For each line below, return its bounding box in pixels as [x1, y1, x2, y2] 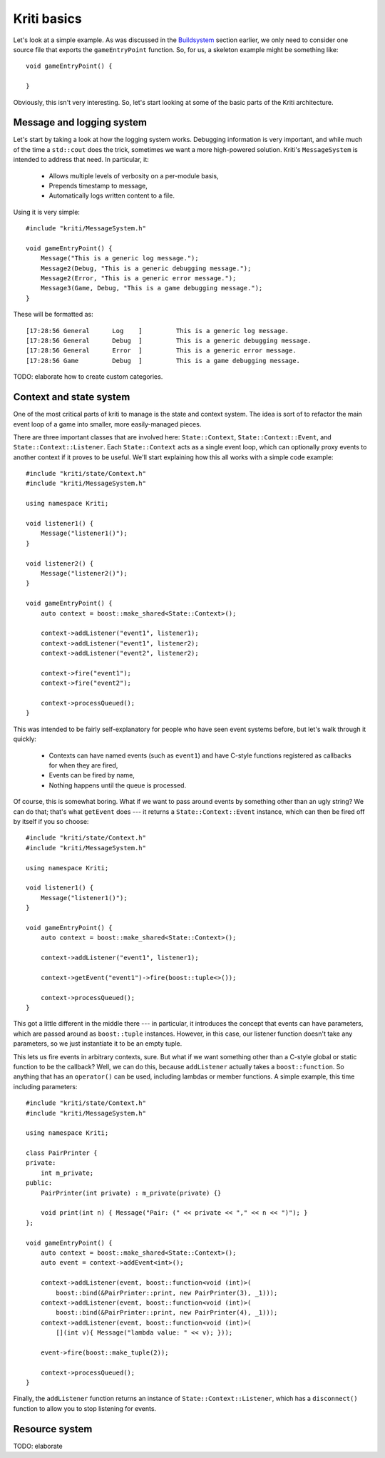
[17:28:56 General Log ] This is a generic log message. [26, 327, 289, 335]
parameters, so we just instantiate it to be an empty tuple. [13, 1039, 183, 1048]
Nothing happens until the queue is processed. [48, 781, 187, 790]
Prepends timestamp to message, [48, 181, 148, 190]
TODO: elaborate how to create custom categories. [13, 372, 163, 381]
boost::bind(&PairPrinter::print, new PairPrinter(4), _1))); [56, 1309, 278, 1317]
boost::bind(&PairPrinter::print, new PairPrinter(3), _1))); [56, 1288, 278, 1297]
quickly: [13, 735, 37, 743]
